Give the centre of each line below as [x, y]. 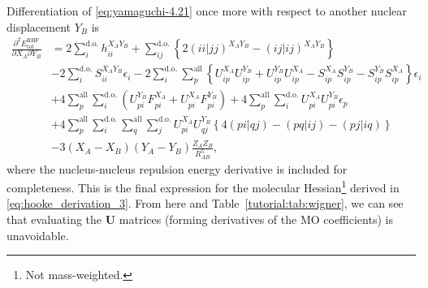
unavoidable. [38, 235]
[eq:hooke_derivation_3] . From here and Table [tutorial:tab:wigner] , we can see [205, 203]
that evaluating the [54, 219]
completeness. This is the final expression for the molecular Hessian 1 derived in [203, 186]
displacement [39, 26]
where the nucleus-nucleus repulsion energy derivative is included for [177, 168]
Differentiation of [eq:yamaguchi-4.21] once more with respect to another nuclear [207, 11]
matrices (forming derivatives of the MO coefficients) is [256, 219]
